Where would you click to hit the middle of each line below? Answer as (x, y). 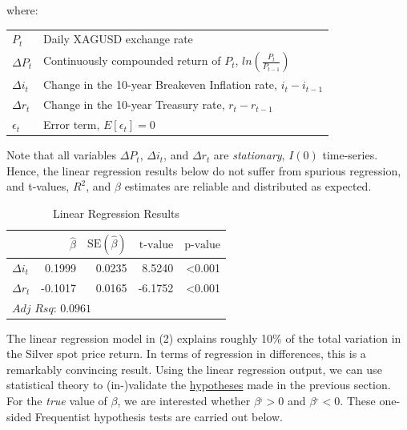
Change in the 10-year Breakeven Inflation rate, (160, 84)
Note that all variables (62, 155)
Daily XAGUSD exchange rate (118, 39)
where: (22, 10)
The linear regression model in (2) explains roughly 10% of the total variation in (204, 338)
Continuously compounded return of (132, 60)
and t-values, (38, 186)
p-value (202, 245)
